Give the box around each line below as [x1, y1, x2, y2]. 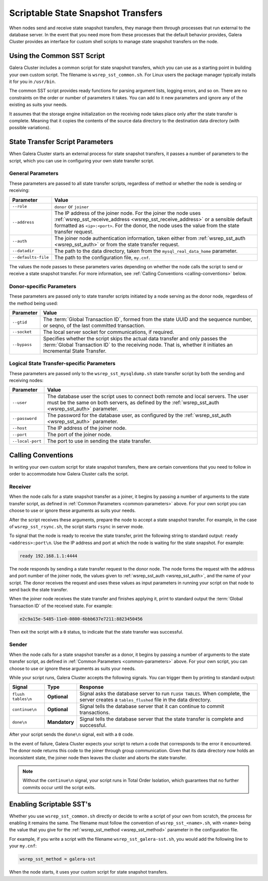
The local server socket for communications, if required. [43, 328, 175, 335]
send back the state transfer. [9, 586, 68, 592]
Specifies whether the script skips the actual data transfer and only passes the [43, 335, 227, 342]
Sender [9, 641, 27, 648]
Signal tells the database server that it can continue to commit [79, 703, 224, 710]
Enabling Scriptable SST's [9, 800, 92, 808]
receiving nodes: [9, 378, 44, 384]
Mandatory [47, 719, 74, 725]
